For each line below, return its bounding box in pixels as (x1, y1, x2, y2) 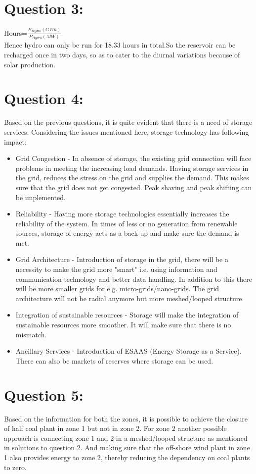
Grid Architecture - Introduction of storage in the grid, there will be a (15, 254, 228, 264)
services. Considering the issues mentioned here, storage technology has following (4, 126, 249, 137)
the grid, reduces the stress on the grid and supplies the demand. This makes (15, 172, 249, 183)
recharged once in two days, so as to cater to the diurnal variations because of (4, 50, 240, 60)
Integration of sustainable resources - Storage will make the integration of (15, 310, 239, 320)
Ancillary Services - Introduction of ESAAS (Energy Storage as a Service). (15, 346, 242, 356)
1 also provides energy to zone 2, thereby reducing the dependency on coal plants (4, 452, 250, 462)
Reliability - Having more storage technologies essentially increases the (15, 209, 229, 219)
